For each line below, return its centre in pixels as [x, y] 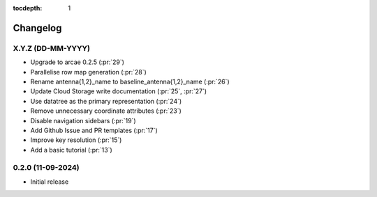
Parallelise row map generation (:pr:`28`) [88, 72]
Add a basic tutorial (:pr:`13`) [72, 150]
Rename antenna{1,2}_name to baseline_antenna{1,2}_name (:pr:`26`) [130, 81]
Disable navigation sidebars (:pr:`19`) [83, 120]
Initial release [50, 182]
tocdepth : [28, 8]
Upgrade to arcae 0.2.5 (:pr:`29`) [77, 62]
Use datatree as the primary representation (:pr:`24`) [106, 101]
